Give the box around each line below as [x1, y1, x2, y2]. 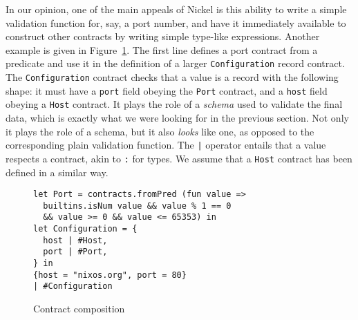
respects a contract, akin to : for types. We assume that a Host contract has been [6, 151, 352, 165]
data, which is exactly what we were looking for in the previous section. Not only [6, 111, 349, 124]
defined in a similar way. [6, 164, 109, 179]
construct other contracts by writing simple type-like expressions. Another [6, 29, 320, 44]
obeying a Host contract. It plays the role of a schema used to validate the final [6, 97, 343, 111]
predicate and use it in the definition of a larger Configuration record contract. [6, 56, 345, 70]
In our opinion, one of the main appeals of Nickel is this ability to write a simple [6, 2, 347, 16]
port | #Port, [43, 247, 108, 257]
